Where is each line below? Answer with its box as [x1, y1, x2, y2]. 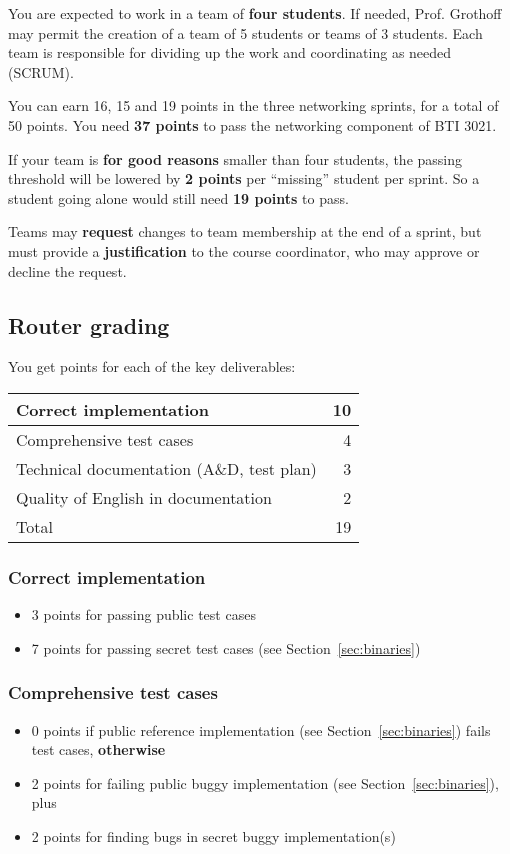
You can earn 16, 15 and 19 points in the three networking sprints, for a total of [8, 95, 499, 116]
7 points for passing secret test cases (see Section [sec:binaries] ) [31, 637, 421, 658]
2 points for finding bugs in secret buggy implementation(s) [31, 825, 396, 846]
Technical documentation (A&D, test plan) [16, 456, 317, 480]
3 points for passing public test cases [31, 604, 256, 625]
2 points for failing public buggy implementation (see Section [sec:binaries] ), [31, 772, 499, 793]
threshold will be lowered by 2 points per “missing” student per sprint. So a [8, 168, 480, 189]
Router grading [8, 309, 170, 340]
